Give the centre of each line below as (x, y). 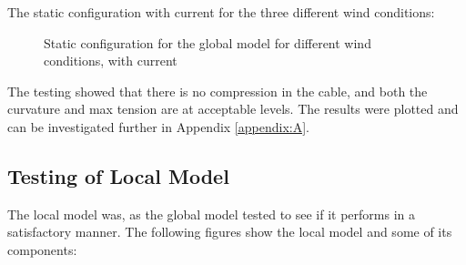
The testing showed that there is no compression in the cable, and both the (218, 91)
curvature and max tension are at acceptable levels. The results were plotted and (233, 109)
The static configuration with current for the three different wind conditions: (221, 12)
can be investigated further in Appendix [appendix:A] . (158, 126)
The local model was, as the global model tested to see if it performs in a (212, 214)
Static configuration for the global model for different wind (208, 42)
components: (42, 249)
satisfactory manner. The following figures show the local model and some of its (230, 232)
